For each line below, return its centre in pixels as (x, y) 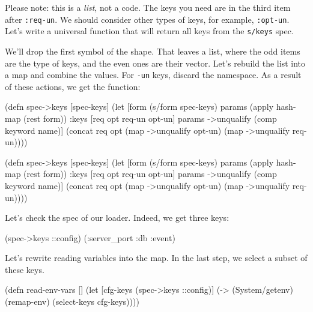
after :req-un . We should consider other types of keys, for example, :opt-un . (147, 19)
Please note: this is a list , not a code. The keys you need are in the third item (148, 7)
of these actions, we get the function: (73, 86)
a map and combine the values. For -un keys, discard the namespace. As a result (153, 75)
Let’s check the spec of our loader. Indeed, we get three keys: (117, 217)
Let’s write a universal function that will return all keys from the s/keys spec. (149, 31)
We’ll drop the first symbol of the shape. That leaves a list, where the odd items (153, 51)
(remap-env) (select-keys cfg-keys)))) (72, 301)
